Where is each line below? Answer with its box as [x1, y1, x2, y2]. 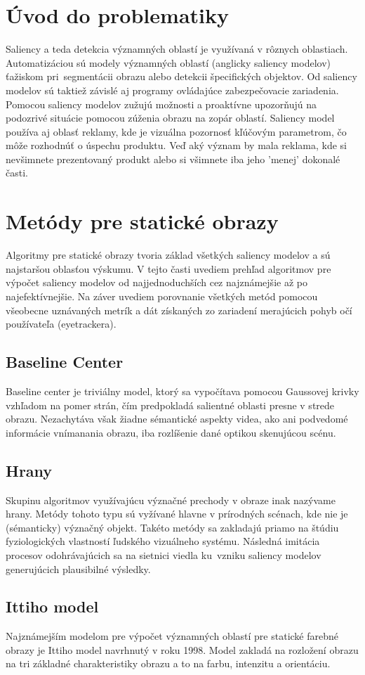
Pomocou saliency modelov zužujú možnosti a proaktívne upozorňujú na [6, 96, 317, 111]
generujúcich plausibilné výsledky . [6, 561, 151, 576]
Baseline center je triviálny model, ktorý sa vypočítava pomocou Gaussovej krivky [6, 383, 359, 398]
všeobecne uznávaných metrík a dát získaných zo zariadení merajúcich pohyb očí [6, 302, 352, 317]
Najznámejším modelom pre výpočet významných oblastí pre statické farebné [6, 629, 338, 643]
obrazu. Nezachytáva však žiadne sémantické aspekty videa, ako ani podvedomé [6, 411, 348, 426]
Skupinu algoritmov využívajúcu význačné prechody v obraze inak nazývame [6, 492, 336, 507]
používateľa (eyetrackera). [6, 316, 117, 331]
